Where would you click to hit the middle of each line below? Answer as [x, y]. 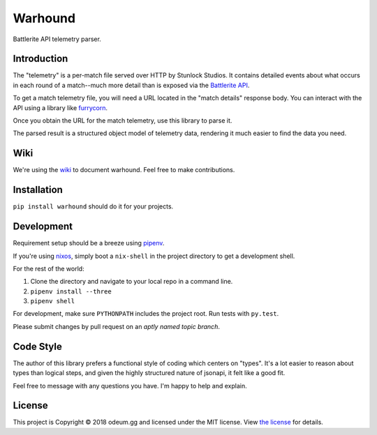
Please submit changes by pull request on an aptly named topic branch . [116, 326]
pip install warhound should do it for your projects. [93, 206]
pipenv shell [53, 301]
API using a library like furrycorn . [60, 107]
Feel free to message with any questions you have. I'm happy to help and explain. [130, 386]
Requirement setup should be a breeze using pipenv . [89, 243]
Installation [38, 190]
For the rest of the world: [49, 268]
